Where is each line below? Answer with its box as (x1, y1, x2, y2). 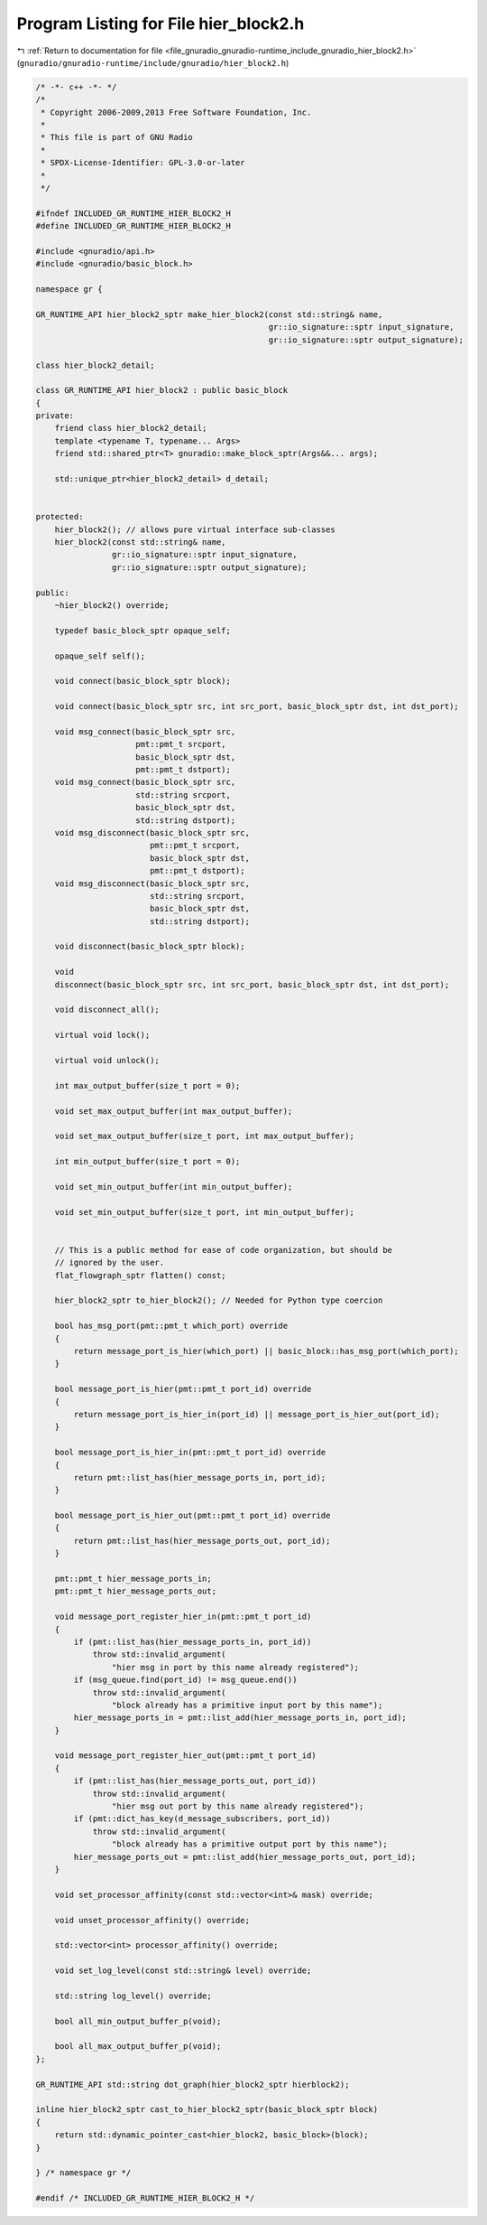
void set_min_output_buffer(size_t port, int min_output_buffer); (54, 1207, 355, 1217)
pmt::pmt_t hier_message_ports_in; (54, 1574, 212, 1585)
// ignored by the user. (54, 1257, 165, 1268)
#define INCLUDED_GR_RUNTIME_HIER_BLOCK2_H (35, 221, 232, 231)
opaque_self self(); (54, 650, 146, 661)
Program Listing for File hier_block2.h (16, 14, 305, 33)
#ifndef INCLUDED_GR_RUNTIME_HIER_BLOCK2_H (35, 208, 232, 219)
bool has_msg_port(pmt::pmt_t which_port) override (54, 1321, 289, 1332)
